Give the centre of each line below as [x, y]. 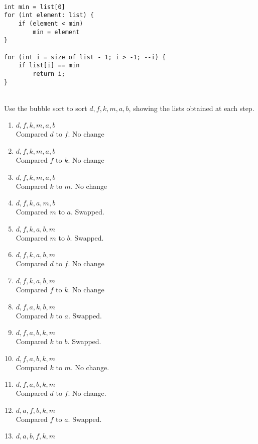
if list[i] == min [49, 66]
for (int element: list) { [49, 15]
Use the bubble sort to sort [46, 108]
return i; [49, 74]
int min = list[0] [35, 7]
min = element [56, 32]
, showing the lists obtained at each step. [191, 108]
